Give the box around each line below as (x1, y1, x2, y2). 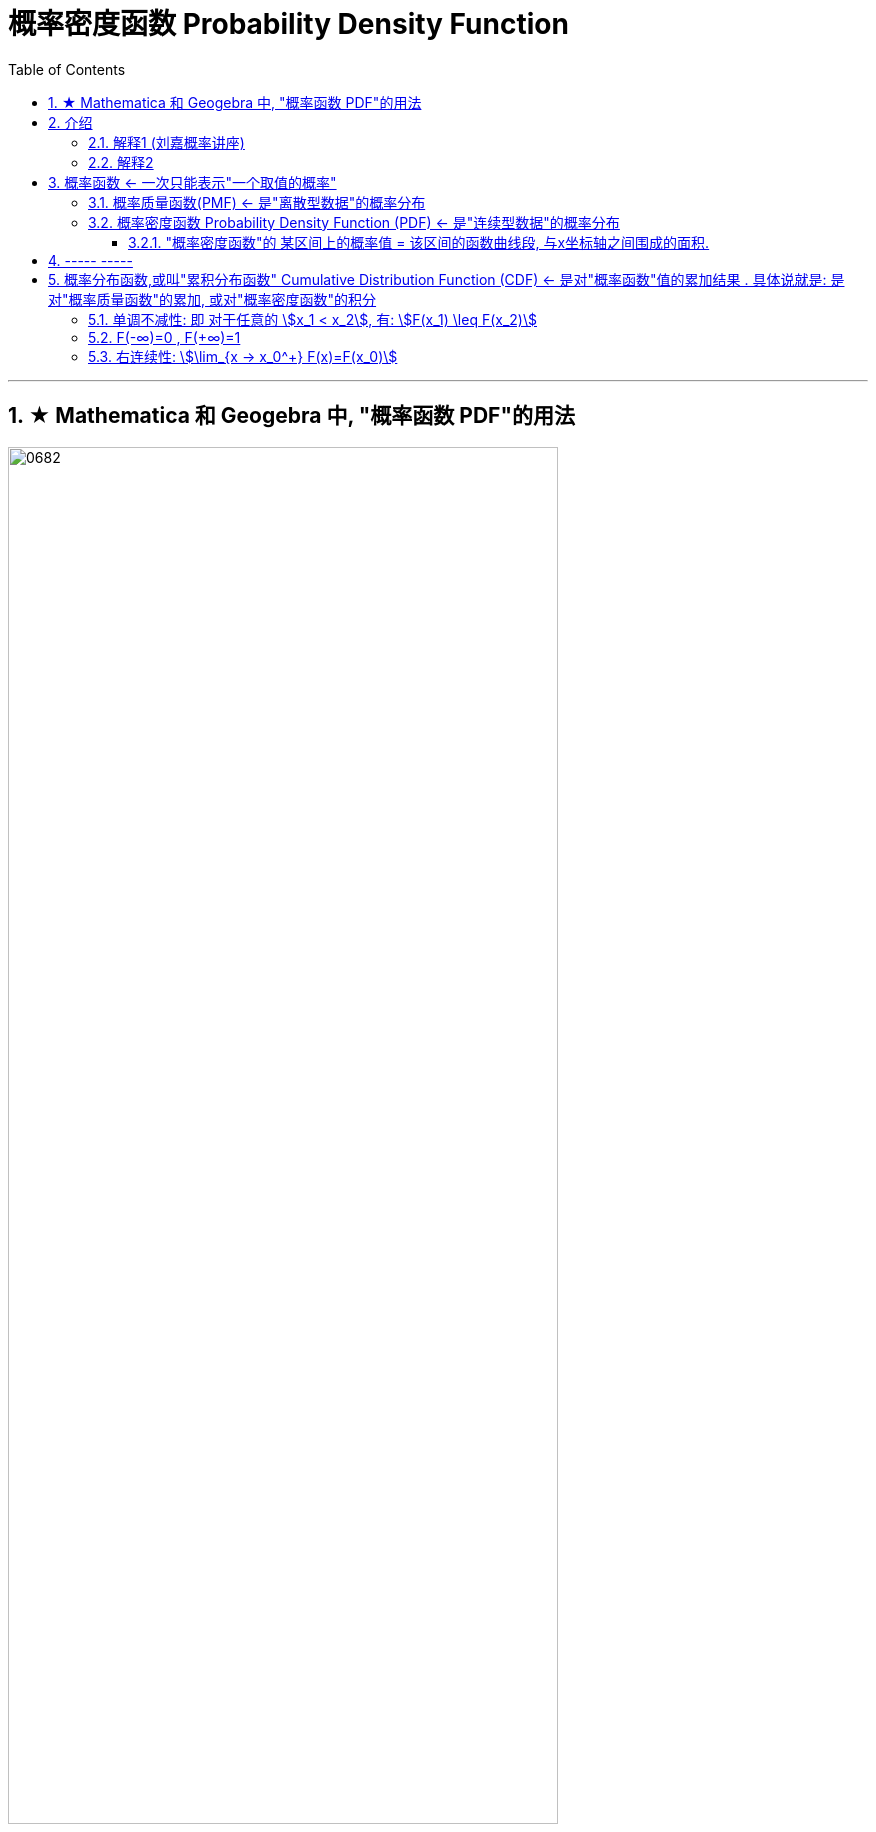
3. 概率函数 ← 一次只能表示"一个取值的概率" (48, 173, 337, 191)
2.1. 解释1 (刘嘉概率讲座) (88, 133, 245, 151)
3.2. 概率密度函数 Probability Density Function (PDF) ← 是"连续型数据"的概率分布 (88, 213, 620, 231)
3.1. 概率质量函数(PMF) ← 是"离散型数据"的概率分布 (88, 193, 426, 211)
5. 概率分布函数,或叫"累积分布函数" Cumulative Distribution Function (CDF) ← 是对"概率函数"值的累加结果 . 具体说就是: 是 (48, 270, 845, 288)
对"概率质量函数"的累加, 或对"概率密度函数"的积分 (48, 290, 377, 308)
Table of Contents (8, 60, 126, 78)
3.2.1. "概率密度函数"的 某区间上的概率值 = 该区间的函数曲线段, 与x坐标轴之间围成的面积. (128, 233, 710, 251)
